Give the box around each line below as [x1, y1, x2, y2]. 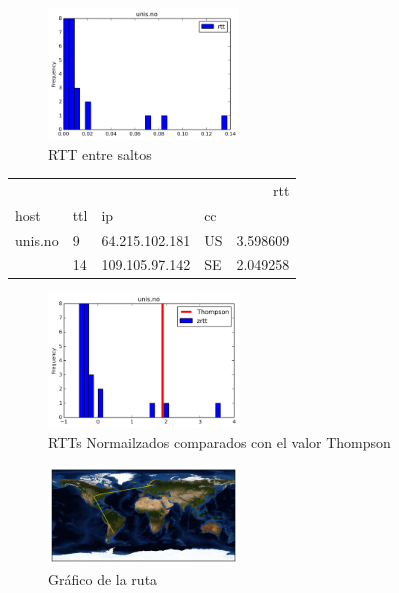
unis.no [15, 229, 59, 250]
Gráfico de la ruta [48, 569, 158, 590]
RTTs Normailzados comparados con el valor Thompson [48, 431, 391, 452]
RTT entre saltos [48, 143, 152, 164]
